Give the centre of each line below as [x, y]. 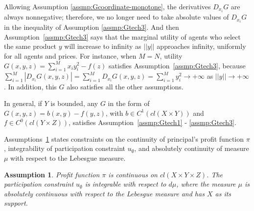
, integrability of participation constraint [65, 148]
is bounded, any [74, 103]
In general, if [23, 103]
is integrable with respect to [126, 184]
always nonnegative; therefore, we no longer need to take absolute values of [116, 17]
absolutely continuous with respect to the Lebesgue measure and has [104, 193]
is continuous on [133, 174]
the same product [30, 46]
